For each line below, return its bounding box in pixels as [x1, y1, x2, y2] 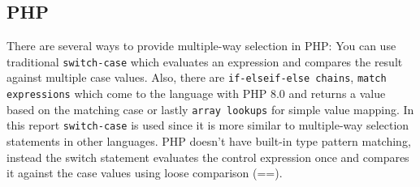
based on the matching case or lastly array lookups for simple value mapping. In [6, 100, 414, 117]
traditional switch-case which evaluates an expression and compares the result [6, 53, 403, 70]
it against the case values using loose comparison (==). [6, 164, 283, 181]
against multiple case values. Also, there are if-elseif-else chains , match [6, 69, 387, 86]
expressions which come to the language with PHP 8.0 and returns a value [6, 85, 386, 102]
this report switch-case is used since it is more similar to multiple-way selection [6, 117, 409, 134]
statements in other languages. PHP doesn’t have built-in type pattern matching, [6, 133, 411, 150]
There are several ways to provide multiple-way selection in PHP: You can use [6, 37, 396, 54]
